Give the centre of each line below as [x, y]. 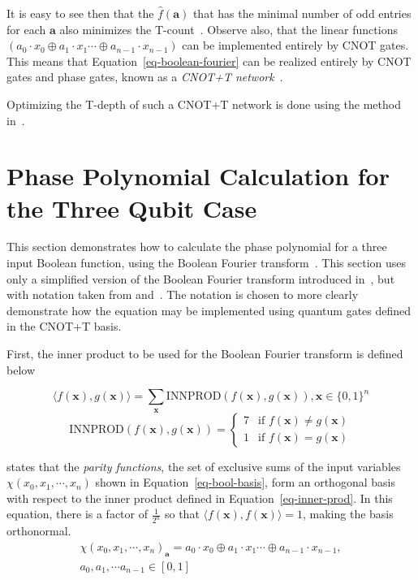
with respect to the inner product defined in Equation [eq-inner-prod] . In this [200, 498]
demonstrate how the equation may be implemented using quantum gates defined [209, 310]
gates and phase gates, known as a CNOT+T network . [145, 77]
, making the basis [348, 514]
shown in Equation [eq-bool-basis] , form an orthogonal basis [245, 482]
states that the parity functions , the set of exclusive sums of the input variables [204, 466]
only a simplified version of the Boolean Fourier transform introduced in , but [201, 278]
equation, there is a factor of [77, 514]
